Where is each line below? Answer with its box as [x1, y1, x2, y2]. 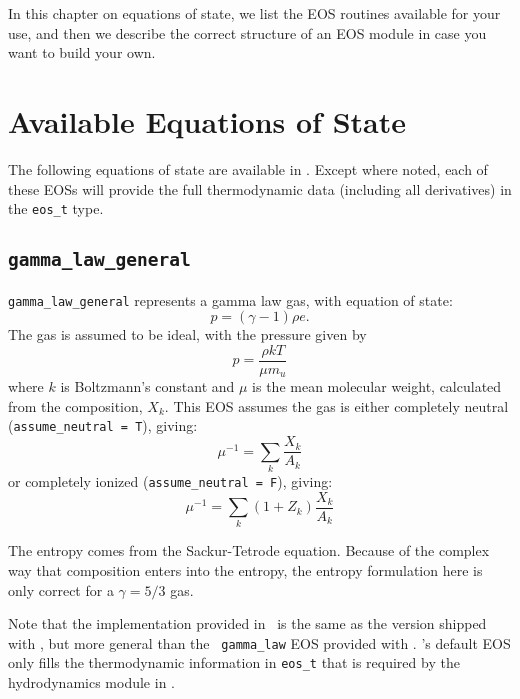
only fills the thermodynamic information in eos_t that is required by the [8, 652, 460, 673]
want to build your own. [8, 42, 156, 63]
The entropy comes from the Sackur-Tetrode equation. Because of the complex [8, 540, 490, 561]
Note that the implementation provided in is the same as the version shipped [8, 613, 487, 634]
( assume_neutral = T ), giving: [8, 415, 198, 436]
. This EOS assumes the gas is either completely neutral [164, 395, 509, 416]
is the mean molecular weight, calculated [252, 376, 502, 397]
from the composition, [8, 395, 143, 416]
